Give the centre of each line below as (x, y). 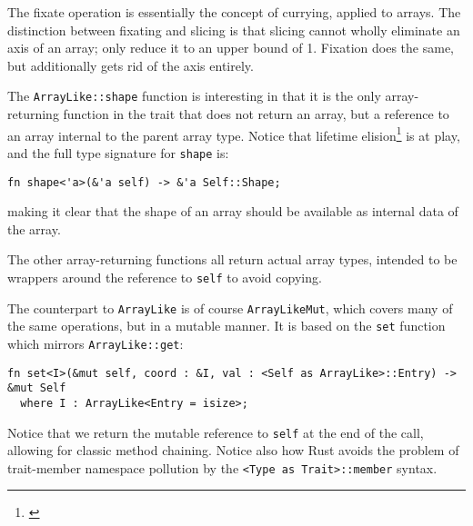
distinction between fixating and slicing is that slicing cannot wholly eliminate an (234, 30)
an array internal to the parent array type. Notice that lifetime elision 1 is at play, (234, 134)
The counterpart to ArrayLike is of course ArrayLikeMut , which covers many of (230, 308)
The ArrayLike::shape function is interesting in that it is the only (194, 96)
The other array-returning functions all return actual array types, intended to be (232, 259)
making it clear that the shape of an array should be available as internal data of (233, 211)
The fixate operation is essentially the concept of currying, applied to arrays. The (234, 12)
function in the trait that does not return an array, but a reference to (256, 114)
